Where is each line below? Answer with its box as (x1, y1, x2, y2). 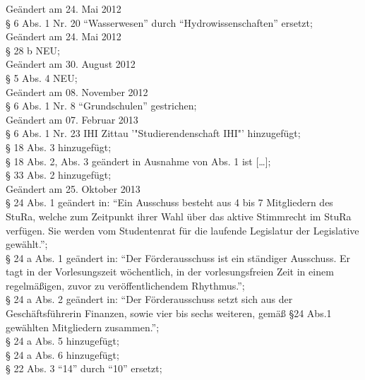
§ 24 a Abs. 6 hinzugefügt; (6, 347, 119, 362)
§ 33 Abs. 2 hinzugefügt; (6, 167, 112, 182)
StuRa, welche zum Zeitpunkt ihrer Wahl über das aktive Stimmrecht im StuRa (6, 208, 352, 223)
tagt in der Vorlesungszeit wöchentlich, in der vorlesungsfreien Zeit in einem (6, 264, 334, 279)
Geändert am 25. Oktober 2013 (6, 181, 140, 196)
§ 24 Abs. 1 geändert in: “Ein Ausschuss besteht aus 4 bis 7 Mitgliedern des (6, 195, 333, 210)
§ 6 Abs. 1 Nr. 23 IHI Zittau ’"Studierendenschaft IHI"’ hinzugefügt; (6, 126, 301, 141)
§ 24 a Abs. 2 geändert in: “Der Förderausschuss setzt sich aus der (6, 292, 293, 307)
